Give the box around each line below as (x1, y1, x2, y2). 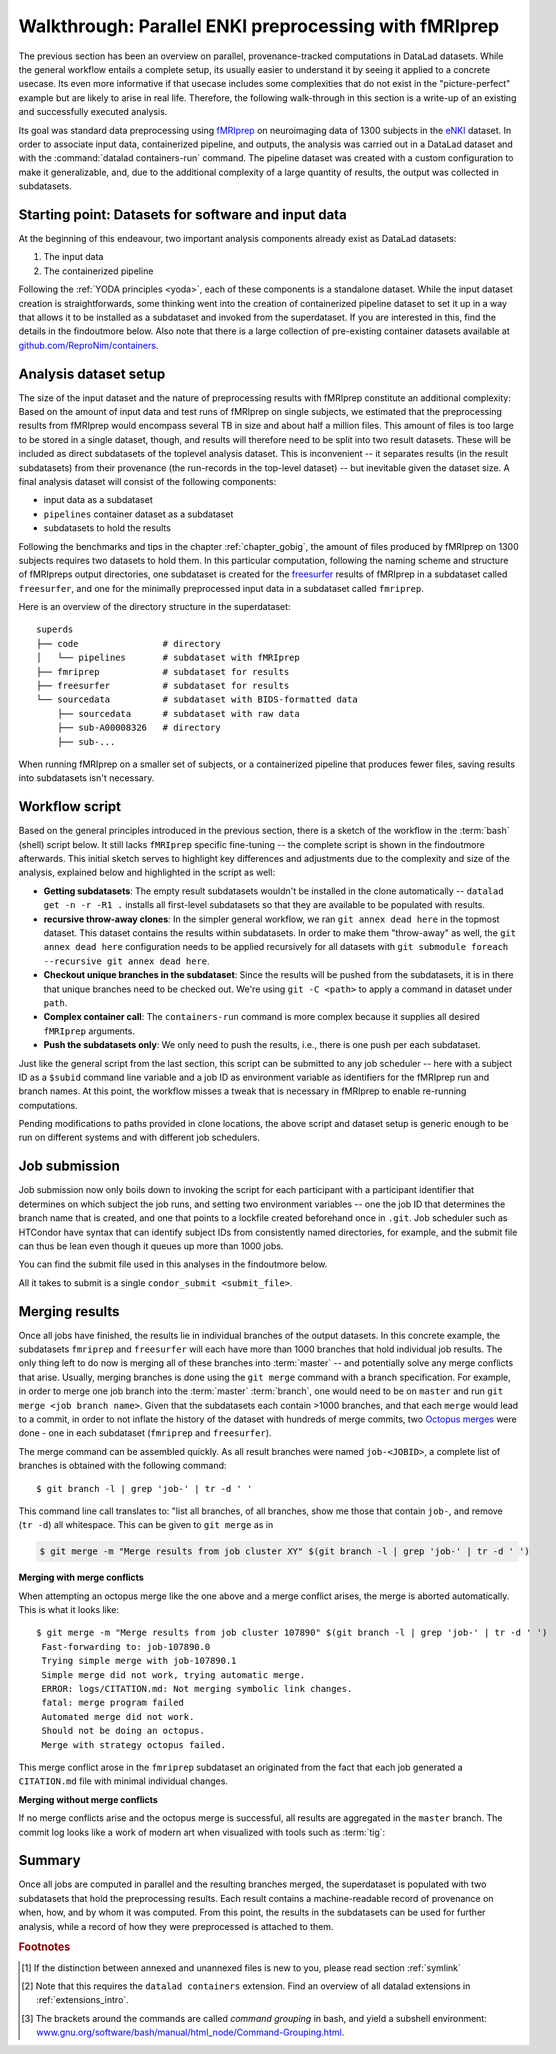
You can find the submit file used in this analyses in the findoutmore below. (18, 1258, 328, 1270)
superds (36, 624, 74, 635)
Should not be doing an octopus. (41, 1725, 205, 1737)
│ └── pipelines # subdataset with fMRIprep (36, 652, 300, 664)
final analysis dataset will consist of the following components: (18, 475, 277, 487)
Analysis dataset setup (18, 365, 166, 382)
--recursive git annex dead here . (43, 955, 210, 967)
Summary (18, 1852, 81, 1869)
